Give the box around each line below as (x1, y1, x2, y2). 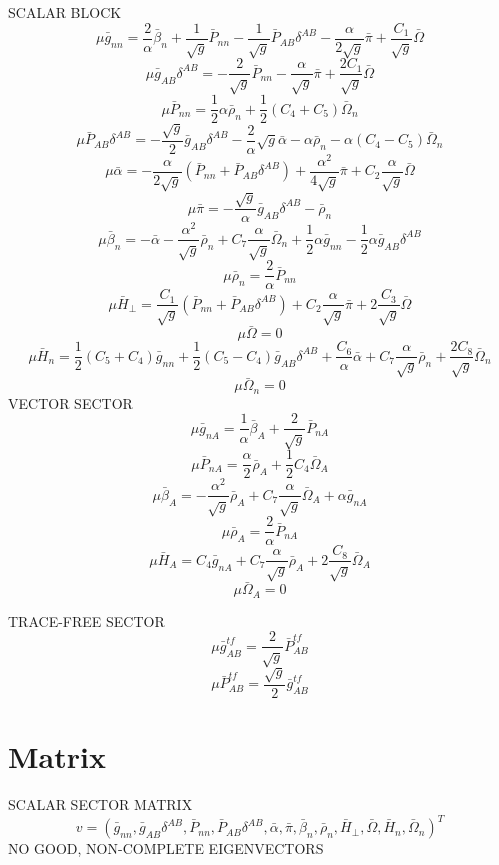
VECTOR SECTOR (8, 392, 133, 413)
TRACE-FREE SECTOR (8, 610, 165, 631)
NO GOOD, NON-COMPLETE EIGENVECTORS (8, 838, 324, 859)
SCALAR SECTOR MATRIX (8, 793, 193, 814)
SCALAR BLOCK (8, 2, 122, 22)
